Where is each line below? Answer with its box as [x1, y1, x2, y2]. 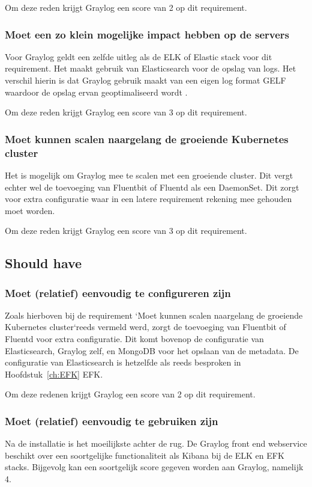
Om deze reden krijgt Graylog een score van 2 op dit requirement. [5, 1, 247, 13]
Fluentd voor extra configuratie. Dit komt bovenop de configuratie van [5, 332, 264, 345]
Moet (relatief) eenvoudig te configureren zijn [5, 285, 231, 300]
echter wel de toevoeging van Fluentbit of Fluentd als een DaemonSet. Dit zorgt [5, 180, 299, 193]
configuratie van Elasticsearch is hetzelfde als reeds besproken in [5, 356, 241, 369]
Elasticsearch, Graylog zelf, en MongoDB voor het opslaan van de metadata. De [5, 344, 299, 357]
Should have [5, 254, 82, 272]
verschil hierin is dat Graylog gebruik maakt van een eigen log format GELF [5, 74, 286, 86]
